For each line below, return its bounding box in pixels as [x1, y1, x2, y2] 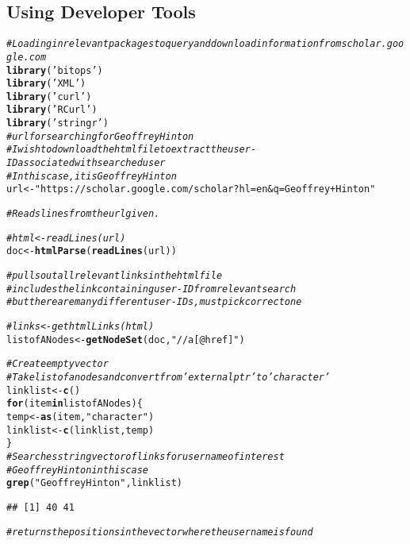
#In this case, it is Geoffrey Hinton [6, 170, 177, 182]
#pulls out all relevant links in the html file [6, 270, 223, 282]
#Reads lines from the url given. [6, 208, 160, 220]
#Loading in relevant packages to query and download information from [6, 38, 342, 50]
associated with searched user [17, 157, 166, 169]
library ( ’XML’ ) [6, 78, 86, 90]
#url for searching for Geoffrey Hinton [6, 130, 194, 142]
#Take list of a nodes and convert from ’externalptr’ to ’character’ [6, 371, 331, 383]
